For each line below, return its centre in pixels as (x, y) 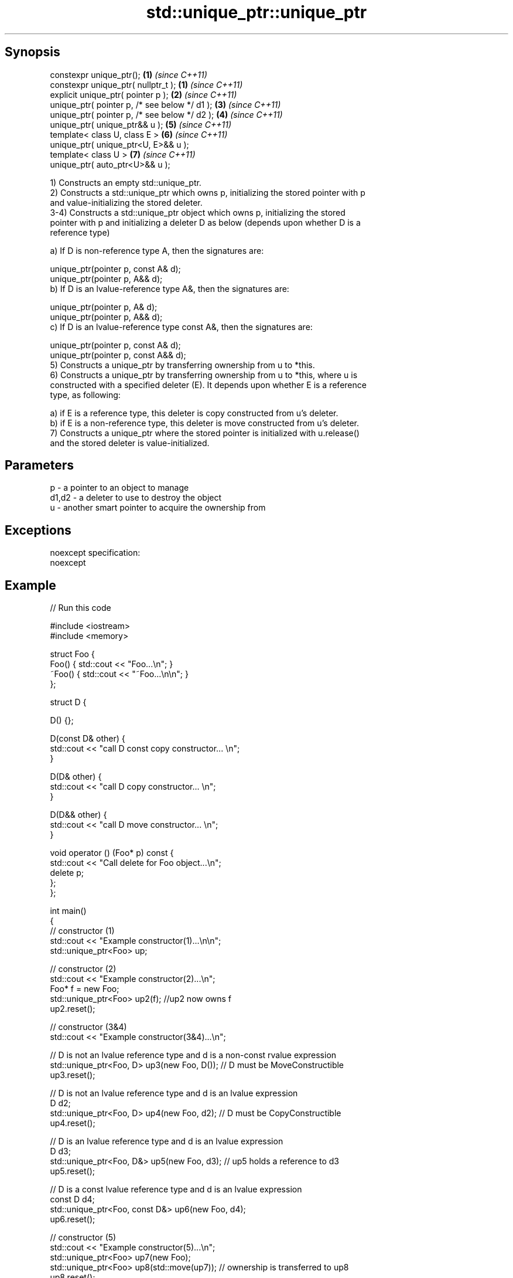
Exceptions (38, 530)
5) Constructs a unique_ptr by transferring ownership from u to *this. (182, 365)
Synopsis (33, 52)
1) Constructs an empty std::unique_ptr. (126, 182)
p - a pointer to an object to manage (119, 488)
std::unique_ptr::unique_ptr (256, 12)
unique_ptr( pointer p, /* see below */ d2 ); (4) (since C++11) (166, 114)
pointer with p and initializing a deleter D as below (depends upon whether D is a (205, 222)
